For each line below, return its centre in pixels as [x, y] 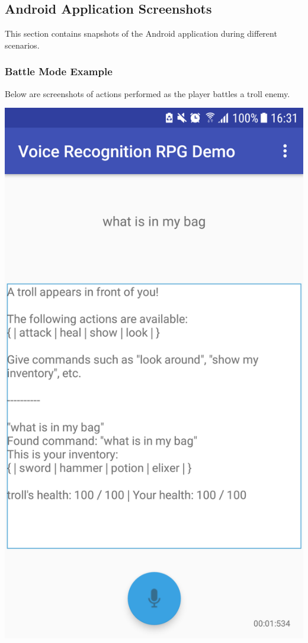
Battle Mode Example [59, 71]
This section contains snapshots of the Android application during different [141, 33]
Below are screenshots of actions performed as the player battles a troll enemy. [147, 93]
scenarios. [22, 45]
